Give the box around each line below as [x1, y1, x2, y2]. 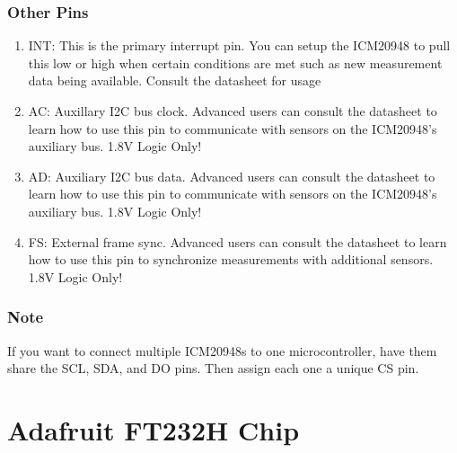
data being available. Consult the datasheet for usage [28, 71, 321, 90]
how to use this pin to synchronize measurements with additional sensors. [28, 250, 434, 269]
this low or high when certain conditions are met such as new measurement [28, 53, 443, 72]
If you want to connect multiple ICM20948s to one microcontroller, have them [7, 341, 437, 360]
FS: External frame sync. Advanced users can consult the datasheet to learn [28, 232, 447, 251]
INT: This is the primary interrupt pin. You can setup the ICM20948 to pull [28, 36, 451, 55]
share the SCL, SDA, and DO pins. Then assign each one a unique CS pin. [7, 359, 419, 377]
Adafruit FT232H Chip [7, 411, 300, 448]
